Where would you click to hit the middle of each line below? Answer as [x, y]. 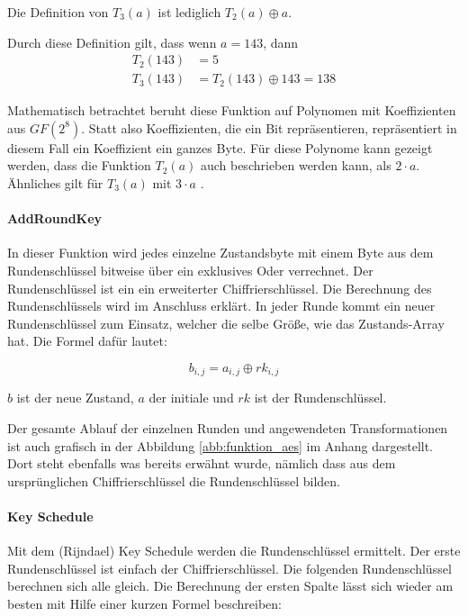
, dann [281, 42]
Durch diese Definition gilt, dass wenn [112, 42]
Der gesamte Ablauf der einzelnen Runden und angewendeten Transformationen [228, 428]
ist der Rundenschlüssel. [320, 398]
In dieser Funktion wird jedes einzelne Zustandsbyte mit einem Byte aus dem [220, 253]
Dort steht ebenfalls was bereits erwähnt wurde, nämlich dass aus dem [202, 463]
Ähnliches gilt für [55, 183]
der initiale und [191, 398]
